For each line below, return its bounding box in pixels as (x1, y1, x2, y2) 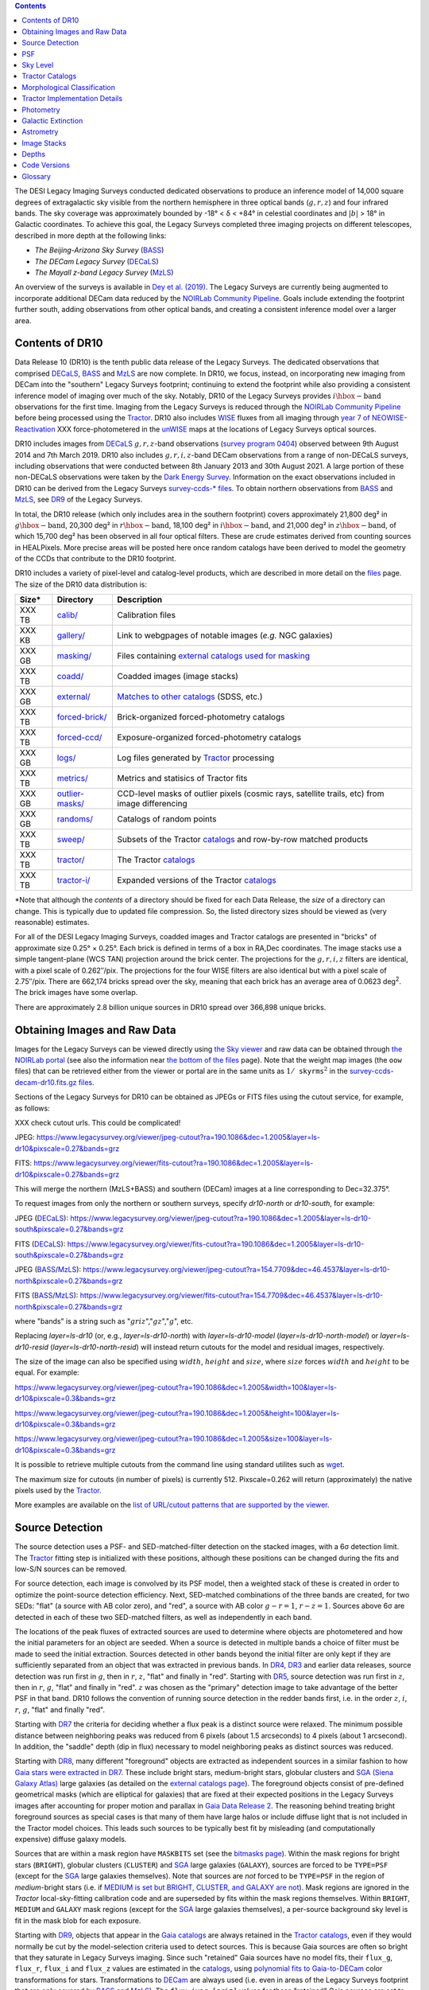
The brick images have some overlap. (14, 988, 138, 997)
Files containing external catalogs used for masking (117, 650, 310, 661)
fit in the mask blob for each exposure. (14, 1915, 141, 1926)
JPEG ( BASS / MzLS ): (14, 1265, 82, 1274)
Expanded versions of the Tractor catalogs (117, 875, 277, 886)
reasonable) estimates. (14, 918, 90, 927)
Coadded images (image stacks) (117, 671, 238, 682)
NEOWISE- (371, 413, 408, 423)
